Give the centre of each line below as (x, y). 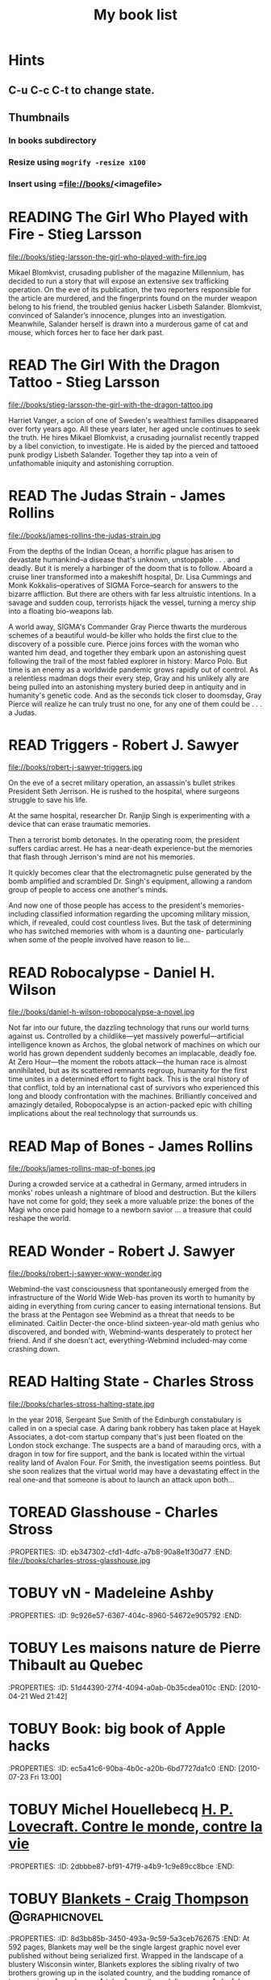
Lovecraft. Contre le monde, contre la (135, 1827)
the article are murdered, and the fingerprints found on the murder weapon (133, 298)
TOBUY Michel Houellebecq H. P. (121, 1810)
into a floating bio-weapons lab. (61, 610)
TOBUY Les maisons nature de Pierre (135, 1648)
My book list (135, 15)
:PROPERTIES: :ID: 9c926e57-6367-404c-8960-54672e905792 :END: (125, 1616)
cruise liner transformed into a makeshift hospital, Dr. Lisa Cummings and (130, 577)
